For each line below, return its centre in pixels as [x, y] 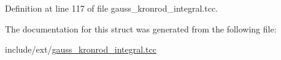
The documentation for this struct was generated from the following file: [141, 28]
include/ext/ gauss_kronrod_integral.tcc [81, 49]
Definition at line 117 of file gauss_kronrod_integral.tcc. [112, 8]
